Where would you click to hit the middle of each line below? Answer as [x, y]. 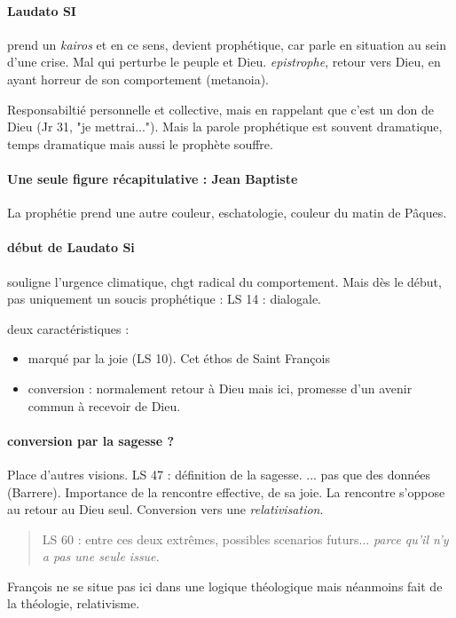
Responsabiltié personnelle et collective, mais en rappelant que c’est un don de [220, 109]
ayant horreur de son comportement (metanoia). [138, 79]
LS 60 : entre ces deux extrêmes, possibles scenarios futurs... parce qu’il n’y [245, 539]
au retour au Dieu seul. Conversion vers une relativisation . [165, 509]
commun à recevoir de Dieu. [104, 405]
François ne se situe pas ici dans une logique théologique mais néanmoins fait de [225, 586]
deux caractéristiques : [68, 328]
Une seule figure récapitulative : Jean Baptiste [153, 178]
